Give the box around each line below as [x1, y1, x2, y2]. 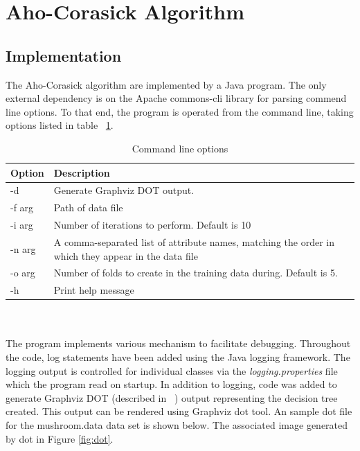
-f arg [10, 200, 34, 215]
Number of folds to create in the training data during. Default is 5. [53, 265, 338, 280]
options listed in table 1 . [6, 118, 114, 132]
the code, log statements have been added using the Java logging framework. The [6, 350, 350, 364]
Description [53, 165, 110, 179]
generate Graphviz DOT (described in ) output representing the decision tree [6, 390, 338, 405]
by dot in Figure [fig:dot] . [6, 431, 114, 445]
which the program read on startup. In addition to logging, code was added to [6, 377, 337, 391]
